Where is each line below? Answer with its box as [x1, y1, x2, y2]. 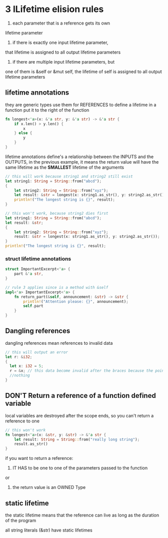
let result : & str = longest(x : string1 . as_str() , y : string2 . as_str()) [14, 193, 166, 198]
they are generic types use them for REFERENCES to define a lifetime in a [5, 102, 156, 108]
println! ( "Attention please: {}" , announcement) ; [23, 299, 128, 304]
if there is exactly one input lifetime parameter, [12, 39, 108, 46]
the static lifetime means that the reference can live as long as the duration [5, 512, 159, 518]
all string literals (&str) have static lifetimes [5, 527, 92, 533]
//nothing [9, 373, 30, 378]
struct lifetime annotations [5, 255, 71, 262]
